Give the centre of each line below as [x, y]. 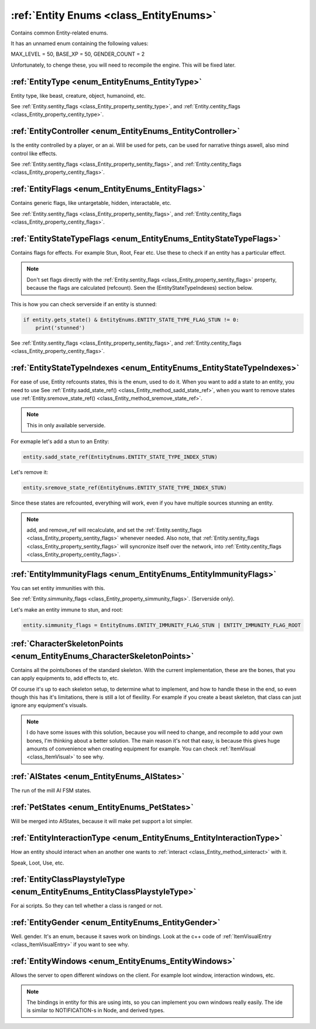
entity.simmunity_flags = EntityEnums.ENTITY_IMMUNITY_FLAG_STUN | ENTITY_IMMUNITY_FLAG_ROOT [162, 625]
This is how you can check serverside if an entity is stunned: [84, 304]
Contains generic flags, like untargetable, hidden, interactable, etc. [91, 203]
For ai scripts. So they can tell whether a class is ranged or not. [87, 906]
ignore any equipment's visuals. [49, 705]
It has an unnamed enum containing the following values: [80, 43]
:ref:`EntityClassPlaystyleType [68, 879]
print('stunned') [60, 328]
